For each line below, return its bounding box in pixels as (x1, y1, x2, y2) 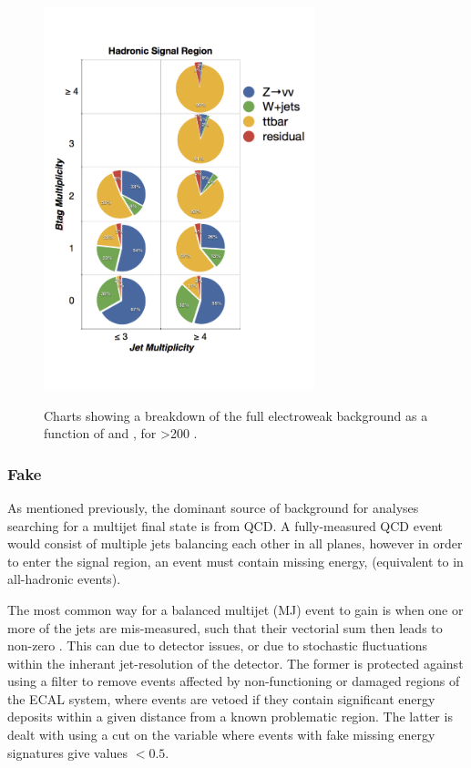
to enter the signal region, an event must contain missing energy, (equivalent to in (7, 551, 464, 570)
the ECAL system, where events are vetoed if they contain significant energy (7, 689, 435, 708)
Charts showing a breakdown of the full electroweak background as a (44, 405, 428, 425)
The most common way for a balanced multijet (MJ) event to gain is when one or (7, 599, 464, 619)
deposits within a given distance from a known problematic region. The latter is (7, 707, 453, 726)
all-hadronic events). (7, 569, 121, 589)
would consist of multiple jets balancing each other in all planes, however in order (7, 534, 463, 553)
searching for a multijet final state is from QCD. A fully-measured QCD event (7, 516, 444, 535)
